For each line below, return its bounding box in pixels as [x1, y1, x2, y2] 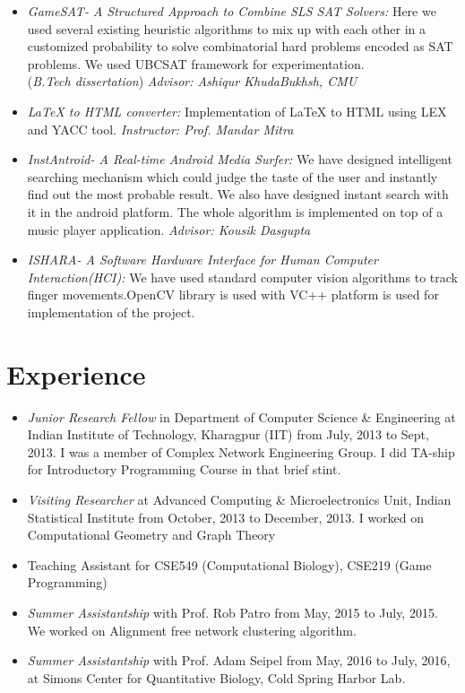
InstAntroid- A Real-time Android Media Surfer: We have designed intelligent [27, 150, 452, 169]
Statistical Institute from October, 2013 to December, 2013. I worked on [27, 507, 425, 526]
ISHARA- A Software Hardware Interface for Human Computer [27, 250, 378, 269]
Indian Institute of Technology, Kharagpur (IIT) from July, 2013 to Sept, [27, 425, 429, 444]
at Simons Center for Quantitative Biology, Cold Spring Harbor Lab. [27, 668, 406, 687]
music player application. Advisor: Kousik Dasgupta [27, 220, 311, 238]
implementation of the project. [27, 302, 195, 321]
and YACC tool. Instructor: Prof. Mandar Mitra [27, 119, 294, 138]
